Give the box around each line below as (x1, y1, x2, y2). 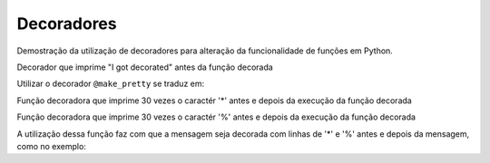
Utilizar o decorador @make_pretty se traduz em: (16, 78, 205, 90)
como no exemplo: (16, 140, 86, 151)
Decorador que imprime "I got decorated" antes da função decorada (16, 62, 274, 72)
